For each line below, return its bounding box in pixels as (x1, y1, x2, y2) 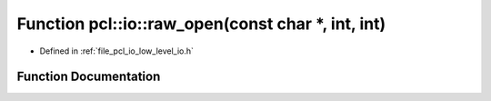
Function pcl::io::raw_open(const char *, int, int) (16, 14, 386, 34)
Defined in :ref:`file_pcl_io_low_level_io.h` (39, 45, 195, 56)
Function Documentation (16, 69, 161, 85)
